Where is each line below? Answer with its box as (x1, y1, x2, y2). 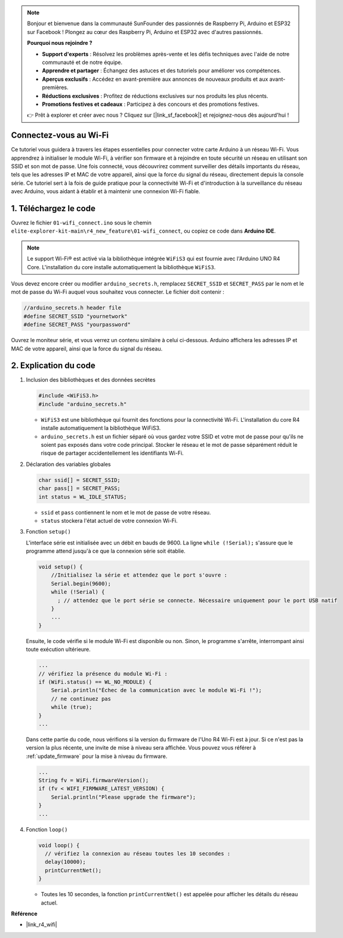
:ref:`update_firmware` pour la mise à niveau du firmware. (26, 753, 168, 760)
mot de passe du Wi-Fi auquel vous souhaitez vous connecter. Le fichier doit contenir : (11, 288, 225, 296)
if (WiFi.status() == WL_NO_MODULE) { (38, 678, 152, 685)
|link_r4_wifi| (26, 921, 58, 928)
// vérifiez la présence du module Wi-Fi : (38, 670, 168, 677)
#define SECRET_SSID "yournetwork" (23, 313, 128, 319)
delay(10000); (45, 858, 86, 866)
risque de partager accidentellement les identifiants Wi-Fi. (41, 449, 184, 457)
